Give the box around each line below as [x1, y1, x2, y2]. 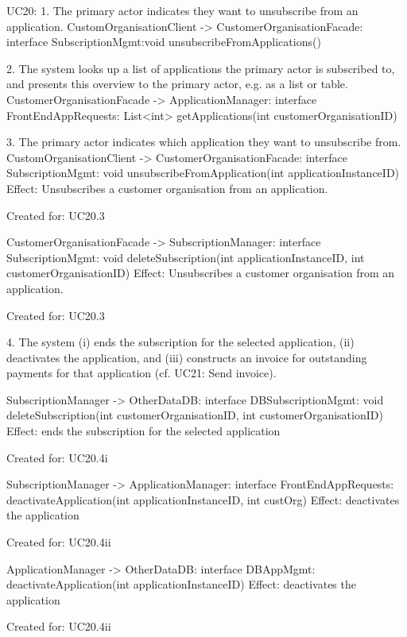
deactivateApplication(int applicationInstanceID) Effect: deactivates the [6, 576, 356, 593]
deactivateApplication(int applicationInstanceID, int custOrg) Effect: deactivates [6, 491, 400, 508]
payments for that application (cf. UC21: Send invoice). [6, 365, 277, 381]
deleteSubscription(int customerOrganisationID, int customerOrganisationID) [6, 407, 383, 423]
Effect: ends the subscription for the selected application [6, 423, 281, 439]
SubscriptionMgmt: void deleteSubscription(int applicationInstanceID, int [6, 249, 365, 265]
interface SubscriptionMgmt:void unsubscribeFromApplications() [6, 33, 321, 50]
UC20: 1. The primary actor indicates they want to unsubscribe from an [6, 2, 359, 18]
